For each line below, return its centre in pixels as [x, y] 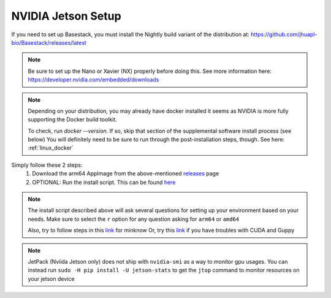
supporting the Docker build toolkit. [73, 120]
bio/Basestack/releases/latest [49, 42]
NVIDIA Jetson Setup [67, 16]
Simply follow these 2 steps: [47, 165]
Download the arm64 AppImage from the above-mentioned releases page [126, 174]
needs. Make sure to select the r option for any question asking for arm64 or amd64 [134, 219]
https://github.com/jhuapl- [284, 34]
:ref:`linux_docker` [51, 148]
